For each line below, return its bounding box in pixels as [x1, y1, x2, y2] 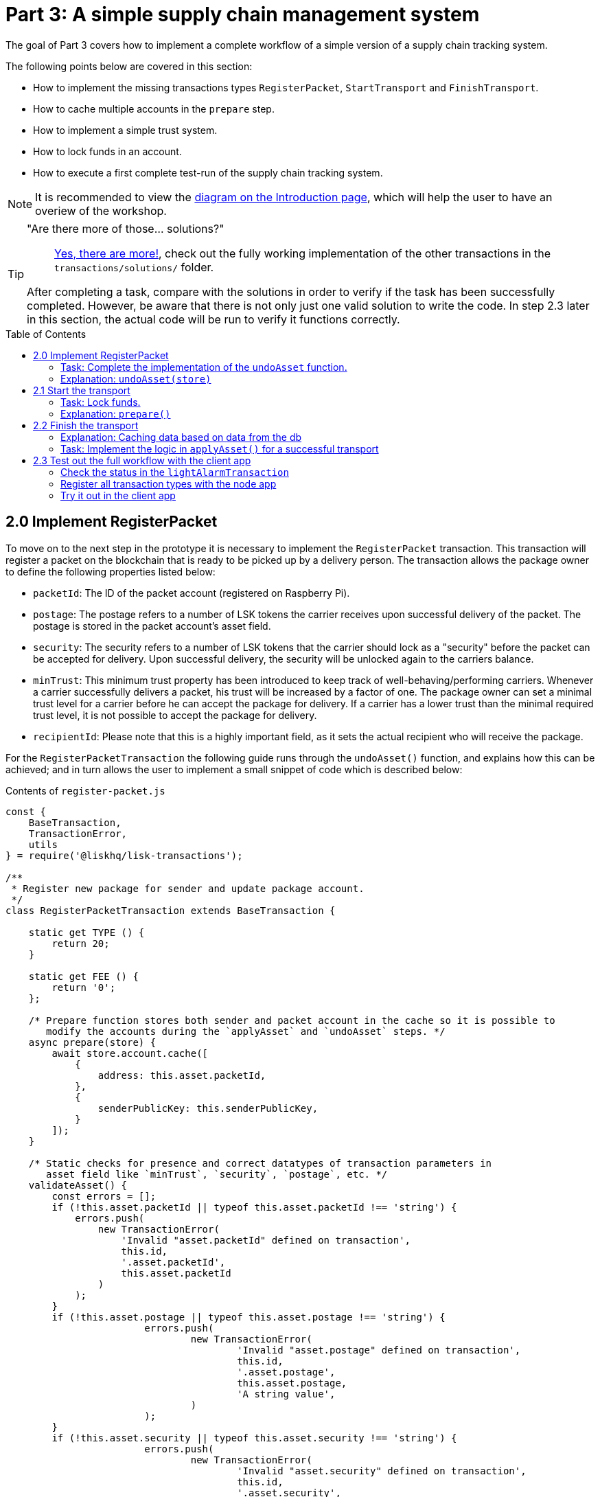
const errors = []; [51, 1190, 157, 1202]
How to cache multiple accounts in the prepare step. [33, 102, 275, 115]
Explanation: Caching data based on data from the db [60, 431, 302, 443]
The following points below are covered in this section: [5, 60, 253, 72]
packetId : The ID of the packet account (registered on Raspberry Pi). [33, 586, 350, 599]
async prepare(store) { [28, 1036, 157, 1048]
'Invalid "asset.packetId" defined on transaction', [121, 1234, 411, 1246]
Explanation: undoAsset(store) [60, 372, 211, 385]
